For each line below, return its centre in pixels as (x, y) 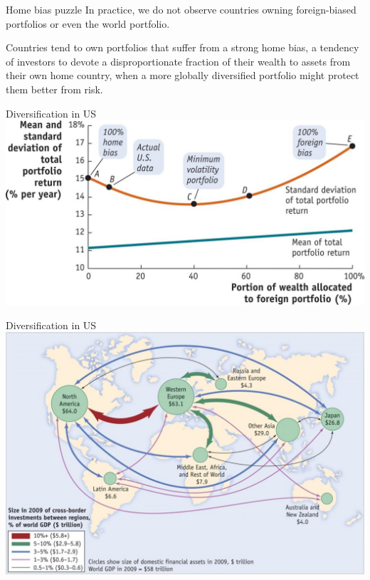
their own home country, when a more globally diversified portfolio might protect (183, 75)
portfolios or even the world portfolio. (88, 23)
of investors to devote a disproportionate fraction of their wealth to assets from (178, 61)
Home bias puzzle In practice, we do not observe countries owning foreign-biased (181, 9)
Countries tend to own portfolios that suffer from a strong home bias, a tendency (183, 47)
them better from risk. (54, 89)
